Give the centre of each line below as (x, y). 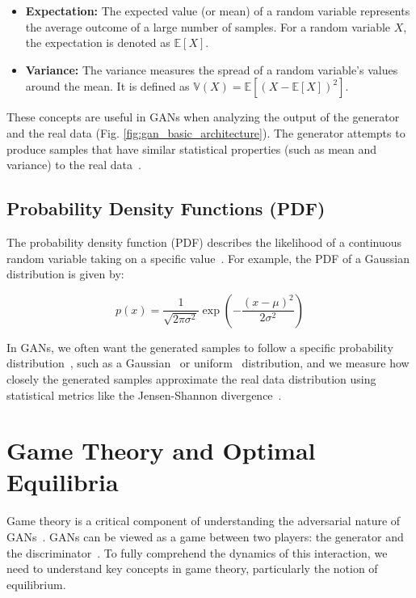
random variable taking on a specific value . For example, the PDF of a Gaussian (208, 258)
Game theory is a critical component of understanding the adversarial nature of (204, 521)
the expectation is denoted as (98, 42)
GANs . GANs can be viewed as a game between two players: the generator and (205, 537)
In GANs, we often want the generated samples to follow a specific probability (200, 347)
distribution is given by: (65, 274)
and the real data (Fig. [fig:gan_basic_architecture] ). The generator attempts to (206, 132)
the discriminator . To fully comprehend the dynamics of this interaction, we (197, 552)
